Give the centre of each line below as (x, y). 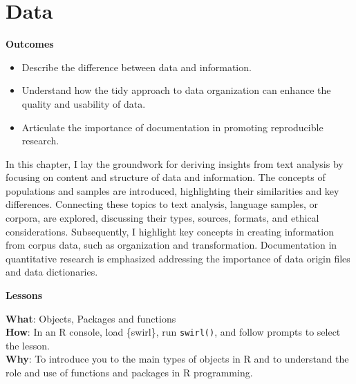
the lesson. (28, 345)
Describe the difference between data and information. (137, 67)
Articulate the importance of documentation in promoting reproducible (172, 127)
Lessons (24, 295)
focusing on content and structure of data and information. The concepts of (166, 177)
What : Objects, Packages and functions (91, 318)
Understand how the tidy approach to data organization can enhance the (176, 90)
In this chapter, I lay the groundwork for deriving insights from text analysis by (175, 163)
